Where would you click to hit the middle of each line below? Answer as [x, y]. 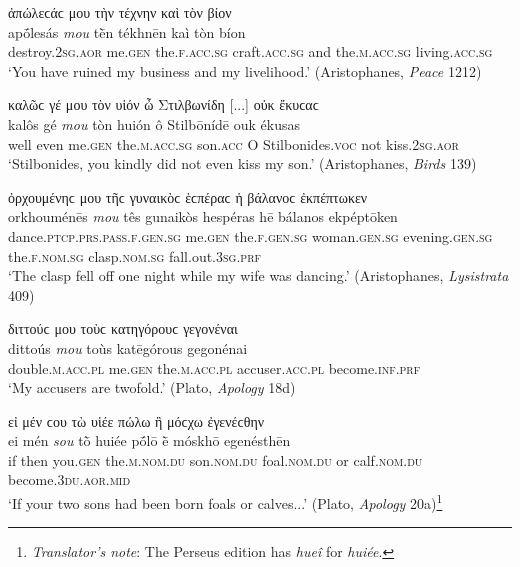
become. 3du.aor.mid [69, 479]
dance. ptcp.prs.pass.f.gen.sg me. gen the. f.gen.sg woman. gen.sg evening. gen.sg [250, 235]
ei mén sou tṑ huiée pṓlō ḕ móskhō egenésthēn [149, 440]
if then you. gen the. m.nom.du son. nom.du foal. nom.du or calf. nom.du [215, 459]
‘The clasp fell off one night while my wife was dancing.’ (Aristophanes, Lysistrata [258, 275]
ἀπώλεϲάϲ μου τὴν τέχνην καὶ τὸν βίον [120, 12]
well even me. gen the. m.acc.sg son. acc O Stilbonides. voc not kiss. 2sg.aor [233, 143]
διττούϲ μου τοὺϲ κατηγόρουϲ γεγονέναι [123, 328]
